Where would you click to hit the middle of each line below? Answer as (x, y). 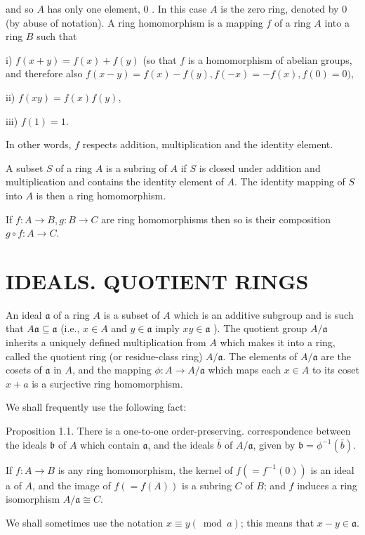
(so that (160, 59)
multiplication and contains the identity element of (115, 181)
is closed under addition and (260, 167)
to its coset (336, 370)
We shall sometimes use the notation (85, 522)
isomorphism (33, 499)
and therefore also (44, 73)
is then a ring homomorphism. (101, 195)
